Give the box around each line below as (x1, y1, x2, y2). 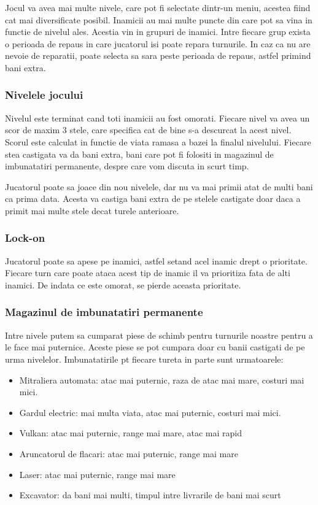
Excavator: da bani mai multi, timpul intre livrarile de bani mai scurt (19, 488, 281, 501)
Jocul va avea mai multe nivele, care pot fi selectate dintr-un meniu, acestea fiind (5, 1, 311, 13)
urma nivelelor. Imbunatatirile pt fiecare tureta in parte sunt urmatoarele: (5, 352, 284, 365)
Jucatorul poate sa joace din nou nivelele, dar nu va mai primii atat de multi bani (5, 180, 313, 193)
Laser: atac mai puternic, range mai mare (19, 468, 176, 480)
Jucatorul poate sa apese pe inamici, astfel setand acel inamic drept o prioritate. (5, 254, 308, 267)
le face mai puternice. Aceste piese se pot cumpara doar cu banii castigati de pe (5, 341, 305, 353)
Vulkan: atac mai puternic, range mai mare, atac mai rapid (19, 426, 242, 439)
